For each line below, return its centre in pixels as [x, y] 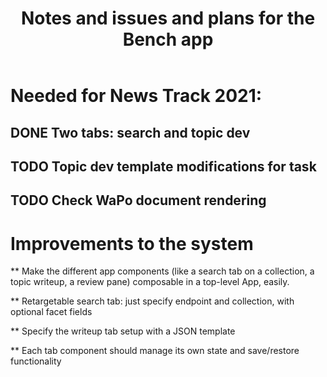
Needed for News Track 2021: [136, 96]
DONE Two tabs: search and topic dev [130, 132]
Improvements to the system [132, 243]
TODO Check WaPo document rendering [138, 200]
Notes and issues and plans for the [168, 18]
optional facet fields [51, 312]
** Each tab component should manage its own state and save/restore [155, 351]
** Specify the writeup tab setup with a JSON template [123, 331]
